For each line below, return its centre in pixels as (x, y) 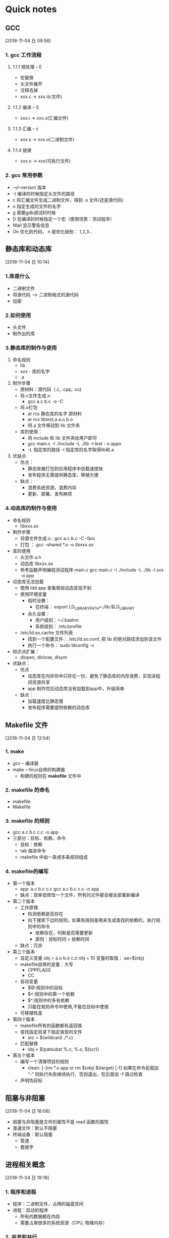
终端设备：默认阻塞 (33, 1134)
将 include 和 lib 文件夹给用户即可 (62, 438)
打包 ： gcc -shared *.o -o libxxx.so (57, 544)
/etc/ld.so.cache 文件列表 (46, 633)
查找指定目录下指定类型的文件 (51, 1032)
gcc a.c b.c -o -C (45, 401)
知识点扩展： (26, 652)
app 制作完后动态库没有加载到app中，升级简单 (76, 689)
